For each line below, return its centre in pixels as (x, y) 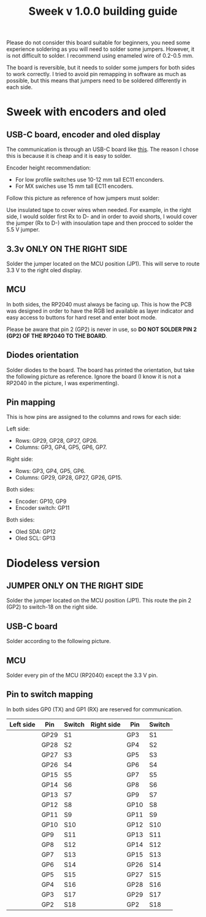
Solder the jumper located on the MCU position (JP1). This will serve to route (103, 263)
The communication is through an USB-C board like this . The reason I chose (103, 149)
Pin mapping (31, 403)
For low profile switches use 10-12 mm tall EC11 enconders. (90, 180)
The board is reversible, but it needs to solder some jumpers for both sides (101, 68)
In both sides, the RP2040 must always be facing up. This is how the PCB (99, 304)
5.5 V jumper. (23, 230)
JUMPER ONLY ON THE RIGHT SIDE (75, 586)
